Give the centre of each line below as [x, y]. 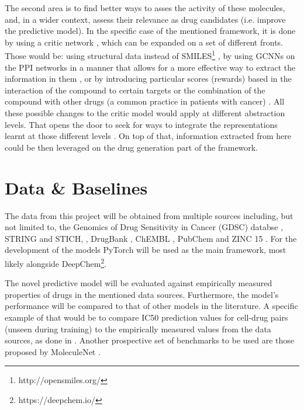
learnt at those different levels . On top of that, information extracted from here [148, 136]
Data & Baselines [76, 187]
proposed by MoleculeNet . [53, 351]
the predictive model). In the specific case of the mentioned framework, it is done [150, 31]
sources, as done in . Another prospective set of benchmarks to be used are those [150, 340]
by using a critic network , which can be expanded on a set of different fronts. [144, 42]
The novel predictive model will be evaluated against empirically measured [139, 283]
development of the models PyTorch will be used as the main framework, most [146, 250]
